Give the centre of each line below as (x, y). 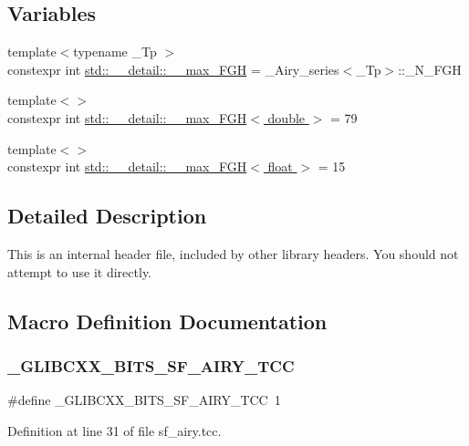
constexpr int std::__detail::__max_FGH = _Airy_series (173, 69)
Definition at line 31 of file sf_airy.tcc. (115, 430)
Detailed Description (107, 216)
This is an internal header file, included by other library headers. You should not (233, 253)
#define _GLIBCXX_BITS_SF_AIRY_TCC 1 (144, 400)
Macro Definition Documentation (167, 321)
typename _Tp (115, 52)
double (287, 117)
